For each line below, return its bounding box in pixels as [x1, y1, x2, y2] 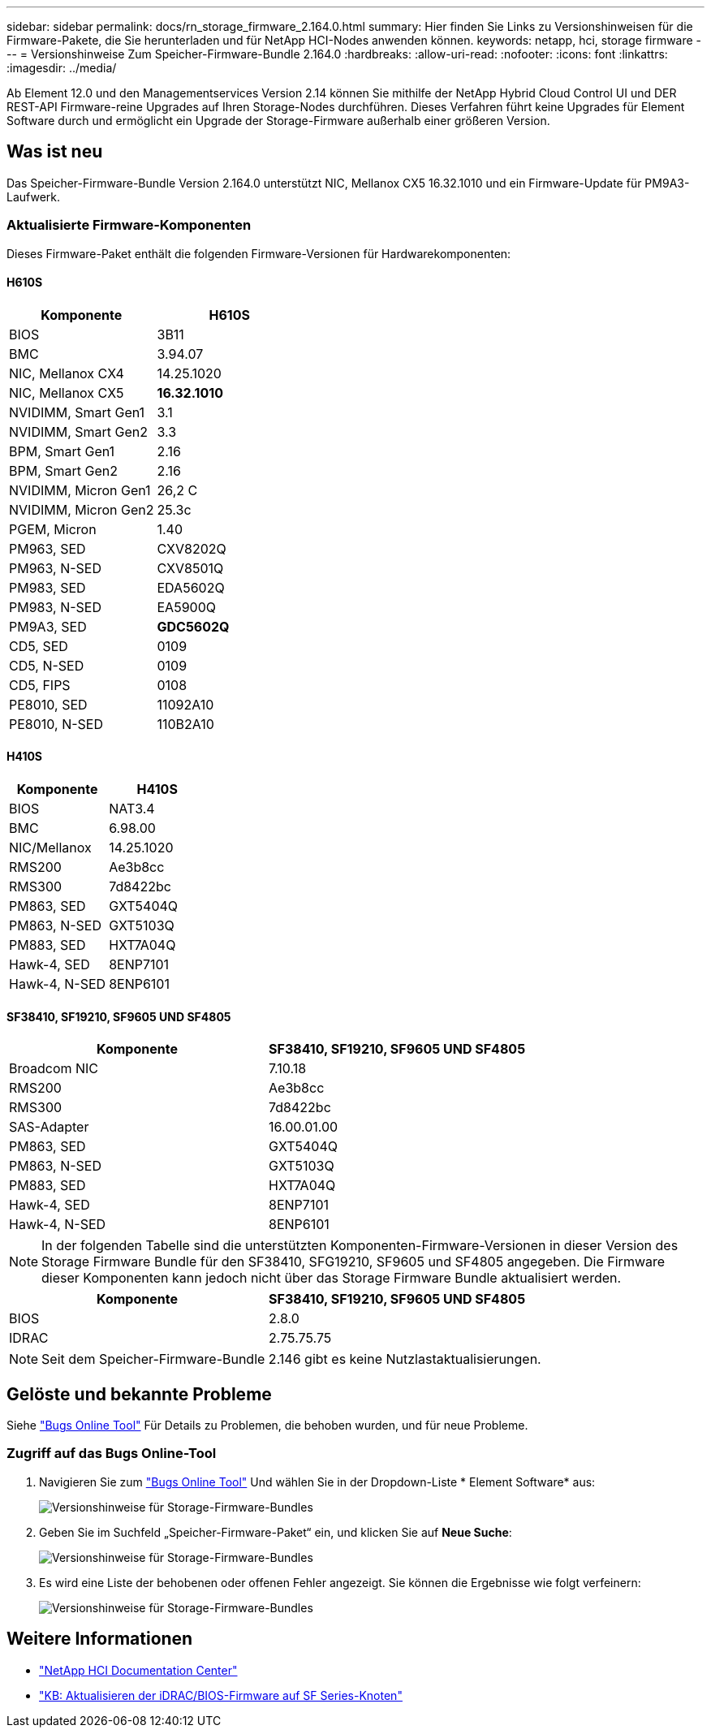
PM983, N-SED [9, 598, 101, 615]
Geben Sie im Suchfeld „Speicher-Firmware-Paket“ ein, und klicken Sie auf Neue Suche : [39, 1525, 512, 1539]
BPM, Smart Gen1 [9, 442, 115, 459]
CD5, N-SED [9, 657, 84, 674]
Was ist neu [6, 141, 103, 162]
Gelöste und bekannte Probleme [6, 1383, 272, 1404]
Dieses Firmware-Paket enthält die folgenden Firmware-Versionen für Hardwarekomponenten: [6, 246, 511, 261]
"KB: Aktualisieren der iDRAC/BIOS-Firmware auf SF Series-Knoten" [39, 1688, 403, 1702]
